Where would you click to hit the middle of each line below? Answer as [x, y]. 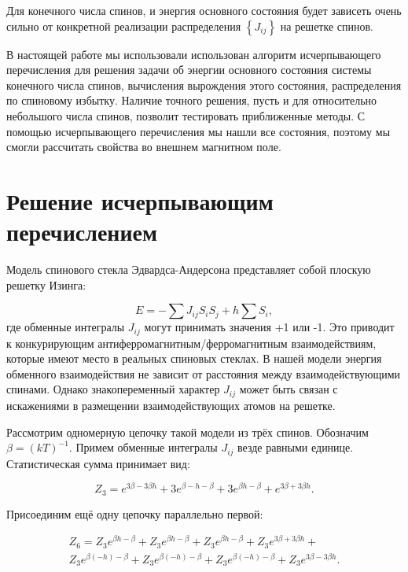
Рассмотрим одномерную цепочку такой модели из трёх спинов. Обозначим [187, 432]
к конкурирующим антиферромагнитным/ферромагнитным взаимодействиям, [191, 343]
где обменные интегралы [66, 327]
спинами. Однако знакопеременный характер [113, 389]
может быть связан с [289, 389]
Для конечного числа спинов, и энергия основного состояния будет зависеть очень [204, 10]
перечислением [82, 232]
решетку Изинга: [46, 284]
